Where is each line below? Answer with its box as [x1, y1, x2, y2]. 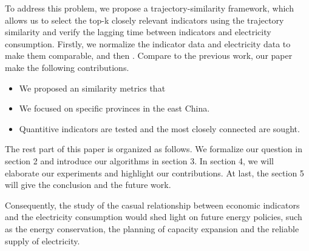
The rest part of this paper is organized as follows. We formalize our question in [5, 142, 302, 155]
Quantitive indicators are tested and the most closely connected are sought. [19, 122, 300, 135]
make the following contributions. [5, 61, 129, 73]
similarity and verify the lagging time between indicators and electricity [5, 25, 271, 38]
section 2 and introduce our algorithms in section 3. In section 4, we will [5, 154, 274, 167]
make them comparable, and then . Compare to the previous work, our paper [5, 49, 293, 62]
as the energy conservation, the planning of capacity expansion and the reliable [5, 222, 299, 235]
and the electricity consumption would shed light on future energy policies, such [5, 210, 302, 223]
